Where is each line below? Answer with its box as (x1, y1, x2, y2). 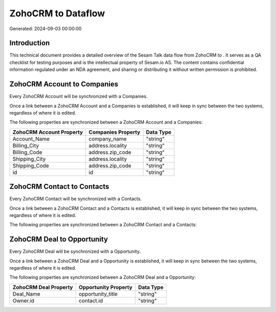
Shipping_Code (12, 162, 50, 169)
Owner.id (12, 297, 35, 304)
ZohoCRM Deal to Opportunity (9, 235, 108, 244)
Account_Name (12, 135, 50, 142)
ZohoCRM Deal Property (12, 283, 74, 291)
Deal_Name (12, 290, 40, 297)
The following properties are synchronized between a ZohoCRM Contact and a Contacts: (9, 222, 197, 228)
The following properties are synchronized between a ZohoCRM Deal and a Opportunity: (9, 274, 196, 280)
